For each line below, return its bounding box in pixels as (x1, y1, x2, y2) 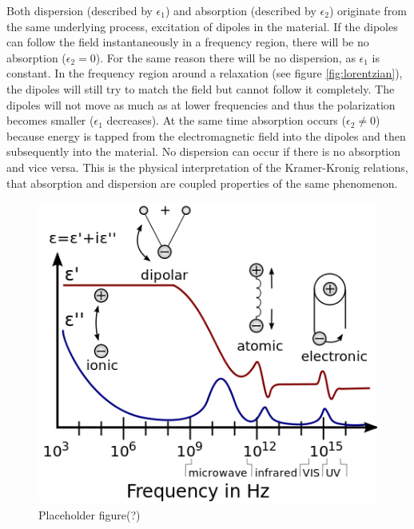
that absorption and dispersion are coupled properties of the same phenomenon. (6, 174, 398, 191)
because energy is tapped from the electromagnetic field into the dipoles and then (6, 127, 406, 144)
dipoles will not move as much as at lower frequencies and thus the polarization (6, 96, 396, 113)
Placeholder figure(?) (38, 507, 141, 523)
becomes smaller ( (6, 112, 94, 129)
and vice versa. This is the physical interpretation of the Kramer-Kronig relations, (6, 158, 408, 175)
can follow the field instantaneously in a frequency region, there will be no (6, 34, 369, 50)
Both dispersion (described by (6, 2, 153, 18)
